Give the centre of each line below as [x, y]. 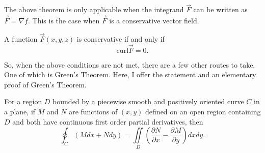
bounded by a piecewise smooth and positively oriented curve [148, 101]
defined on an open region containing [203, 112]
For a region [23, 101]
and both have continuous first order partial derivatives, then [108, 121]
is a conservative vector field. [154, 21]
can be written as [220, 9]
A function [21, 38]
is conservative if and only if [121, 38]
